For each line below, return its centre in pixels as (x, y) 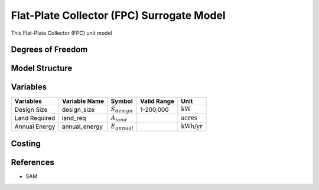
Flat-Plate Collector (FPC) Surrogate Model (118, 15)
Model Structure (42, 69)
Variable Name (83, 101)
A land (119, 118)
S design (122, 110)
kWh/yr (192, 126)
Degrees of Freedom (49, 50)
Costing (26, 144)
